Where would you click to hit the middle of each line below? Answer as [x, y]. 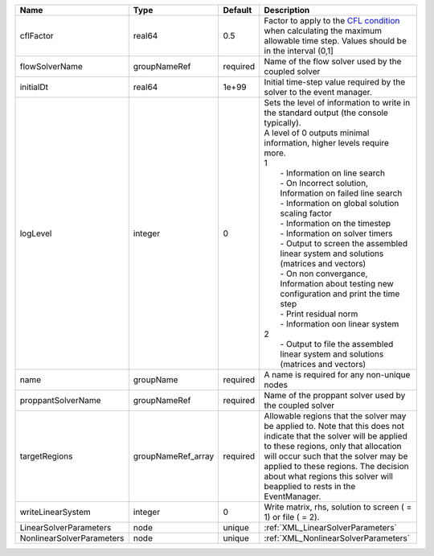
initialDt [34, 87]
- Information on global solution [340, 203]
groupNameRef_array [174, 456]
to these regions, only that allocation [333, 446]
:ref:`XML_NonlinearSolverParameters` [337, 538]
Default [237, 10]
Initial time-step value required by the [335, 82]
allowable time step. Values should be [336, 41]
